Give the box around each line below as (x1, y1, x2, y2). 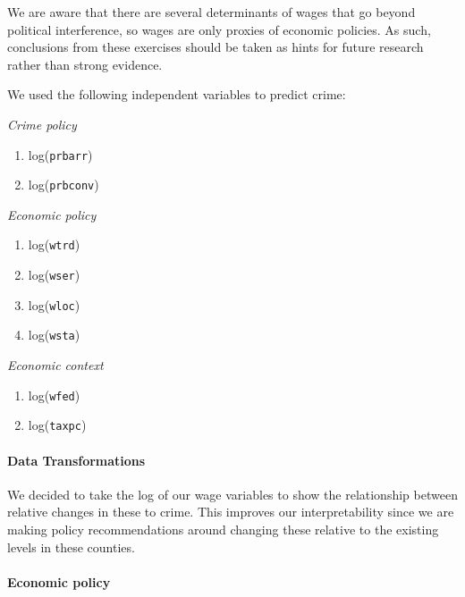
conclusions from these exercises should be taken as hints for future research (7, 38, 424, 56)
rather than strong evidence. (7, 55, 163, 73)
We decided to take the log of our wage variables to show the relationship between (7, 484, 458, 503)
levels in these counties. (7, 537, 135, 556)
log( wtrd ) (28, 235, 80, 254)
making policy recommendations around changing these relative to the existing (7, 519, 439, 538)
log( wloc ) (28, 295, 80, 314)
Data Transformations (7, 450, 146, 469)
